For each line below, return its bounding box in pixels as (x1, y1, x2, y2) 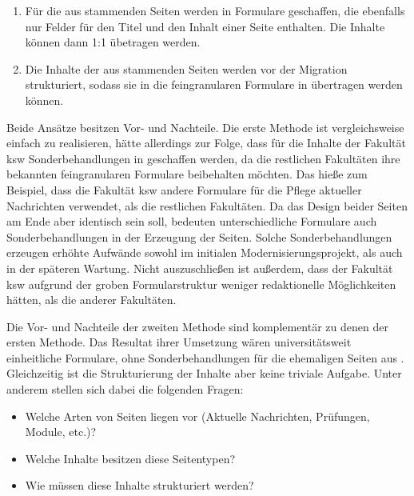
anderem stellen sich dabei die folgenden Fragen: (6, 381, 244, 398)
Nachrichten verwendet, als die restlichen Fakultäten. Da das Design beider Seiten (6, 197, 408, 214)
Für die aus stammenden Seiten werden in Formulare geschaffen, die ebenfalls (25, 2, 405, 18)
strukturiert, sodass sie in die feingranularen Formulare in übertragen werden (25, 76, 403, 93)
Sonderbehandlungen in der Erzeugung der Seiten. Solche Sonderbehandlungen (6, 228, 392, 245)
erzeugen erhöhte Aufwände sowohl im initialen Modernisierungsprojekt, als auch (6, 244, 403, 261)
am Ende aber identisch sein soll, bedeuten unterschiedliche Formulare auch (6, 213, 377, 230)
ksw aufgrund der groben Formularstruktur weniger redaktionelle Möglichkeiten (6, 275, 396, 292)
